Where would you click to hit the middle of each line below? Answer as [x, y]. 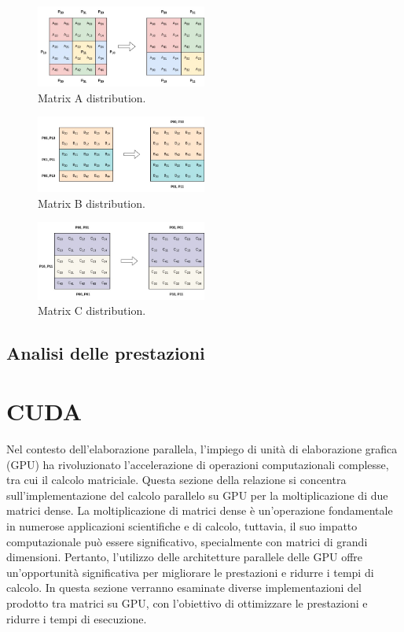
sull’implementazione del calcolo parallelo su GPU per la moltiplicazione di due [197, 495]
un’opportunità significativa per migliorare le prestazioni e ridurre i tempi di [190, 572]
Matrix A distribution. [92, 97]
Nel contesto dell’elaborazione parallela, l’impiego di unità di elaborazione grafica [202, 448]
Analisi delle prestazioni [106, 353]
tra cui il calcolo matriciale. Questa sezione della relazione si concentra [176, 480]
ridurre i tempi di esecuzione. [77, 618]
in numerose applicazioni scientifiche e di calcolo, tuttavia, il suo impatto [182, 525]
